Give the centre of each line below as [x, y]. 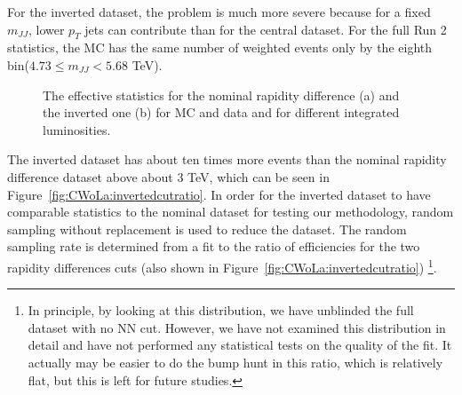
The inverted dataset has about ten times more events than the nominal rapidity [227, 159]
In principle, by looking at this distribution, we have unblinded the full [221, 310]
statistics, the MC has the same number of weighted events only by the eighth [220, 47]
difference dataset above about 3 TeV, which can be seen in [168, 176]
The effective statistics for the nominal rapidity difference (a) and [221, 95]
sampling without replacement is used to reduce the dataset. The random [207, 229]
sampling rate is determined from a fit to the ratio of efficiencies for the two [214, 246]
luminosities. [77, 129]
